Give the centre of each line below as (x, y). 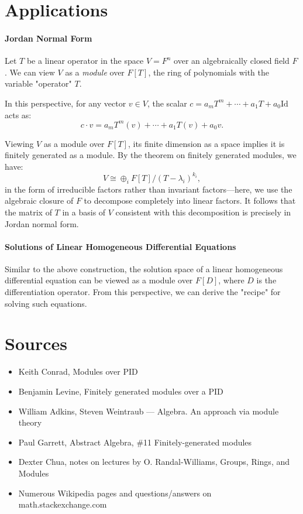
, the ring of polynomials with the (209, 72)
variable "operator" (38, 83)
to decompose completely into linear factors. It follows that (190, 201)
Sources (36, 343)
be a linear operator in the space (85, 61)
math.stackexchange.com (63, 504)
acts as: (18, 114)
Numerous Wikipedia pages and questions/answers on (115, 493)
